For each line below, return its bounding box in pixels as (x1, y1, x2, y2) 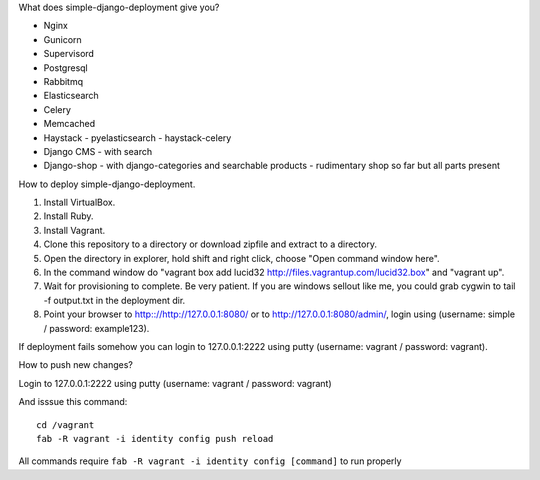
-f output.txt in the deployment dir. (43, 294, 186, 306)
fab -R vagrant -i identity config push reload (36, 433, 274, 444)
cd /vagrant (36, 419, 95, 430)
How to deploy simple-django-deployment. (18, 178, 196, 190)
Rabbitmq (43, 75, 84, 87)
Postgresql (43, 61, 89, 74)
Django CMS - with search (43, 145, 153, 157)
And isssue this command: (18, 396, 128, 408)
